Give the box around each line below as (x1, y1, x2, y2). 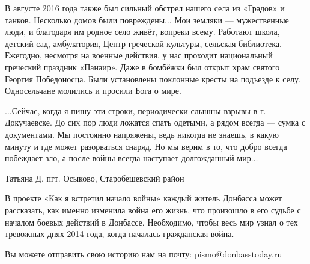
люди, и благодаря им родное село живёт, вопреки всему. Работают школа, (5, 25, 280, 38)
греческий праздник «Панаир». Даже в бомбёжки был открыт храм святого (5, 60, 280, 73)
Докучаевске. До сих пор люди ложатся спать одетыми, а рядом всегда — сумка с (5, 116, 306, 129)
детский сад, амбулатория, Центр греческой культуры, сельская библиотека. (5, 37, 282, 49)
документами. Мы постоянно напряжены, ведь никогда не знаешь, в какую (5, 127, 279, 140)
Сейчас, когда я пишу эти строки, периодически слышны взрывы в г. (11, 104, 266, 117)
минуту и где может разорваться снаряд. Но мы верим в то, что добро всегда (5, 140, 287, 152)
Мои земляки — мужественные (174, 13, 289, 26)
